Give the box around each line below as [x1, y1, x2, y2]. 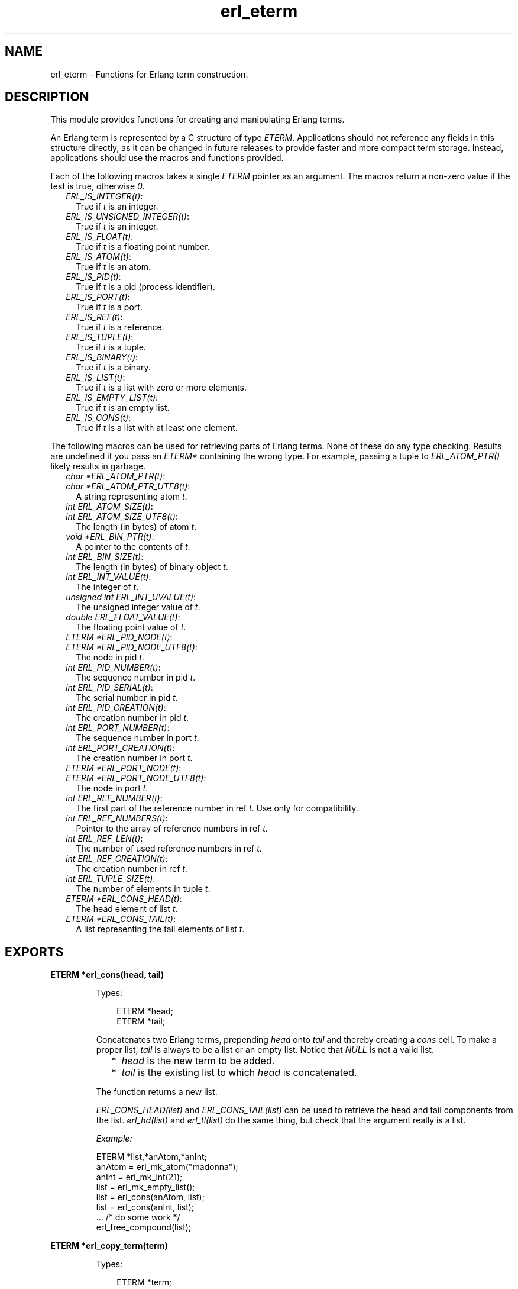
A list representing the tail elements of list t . [76, 924, 245, 934]
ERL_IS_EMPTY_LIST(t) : [66, 392, 158, 403]
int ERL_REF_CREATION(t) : [66, 853, 168, 864]
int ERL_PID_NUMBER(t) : [66, 662, 161, 673]
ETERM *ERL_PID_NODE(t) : [66, 632, 173, 643]
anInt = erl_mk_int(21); [96, 1172, 183, 1182]
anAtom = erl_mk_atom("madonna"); [96, 1162, 238, 1172]
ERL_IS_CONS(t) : [66, 413, 131, 423]
